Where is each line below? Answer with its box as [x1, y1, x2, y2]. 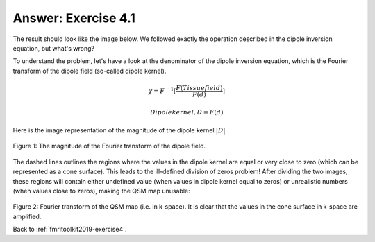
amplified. [12, 212, 42, 221]
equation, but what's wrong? [12, 44, 95, 52]
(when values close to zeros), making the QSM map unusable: [12, 187, 190, 196]
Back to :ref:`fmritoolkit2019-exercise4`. [12, 225, 128, 234]
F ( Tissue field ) [176, 84, 223, 92]
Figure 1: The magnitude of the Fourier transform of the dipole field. [12, 142, 206, 150]
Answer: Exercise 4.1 [12, 10, 135, 26]
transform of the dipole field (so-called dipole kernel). [12, 67, 167, 75]
